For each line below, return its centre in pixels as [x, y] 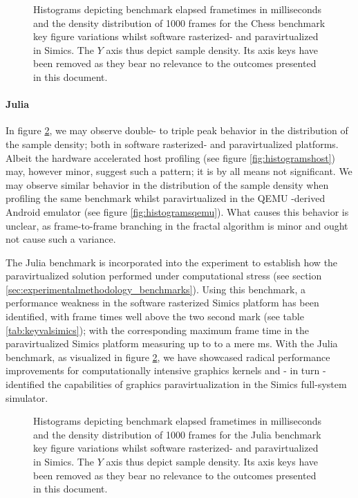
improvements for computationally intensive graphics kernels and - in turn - [166, 370]
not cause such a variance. [61, 239]
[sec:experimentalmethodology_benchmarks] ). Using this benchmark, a [156, 289]
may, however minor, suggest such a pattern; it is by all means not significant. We [179, 171]
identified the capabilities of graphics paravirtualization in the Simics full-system [176, 384]
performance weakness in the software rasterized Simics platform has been [162, 303]
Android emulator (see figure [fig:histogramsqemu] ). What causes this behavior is [177, 211]
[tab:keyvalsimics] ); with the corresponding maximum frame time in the [158, 330]
